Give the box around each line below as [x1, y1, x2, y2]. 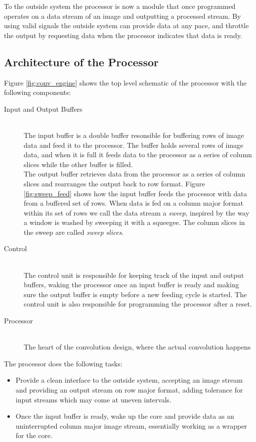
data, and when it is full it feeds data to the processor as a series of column [24, 149, 252, 160]
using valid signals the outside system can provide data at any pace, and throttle [4, 20, 249, 31]
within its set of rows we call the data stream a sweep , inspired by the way [24, 207, 250, 218]
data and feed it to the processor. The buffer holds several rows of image [24, 139, 244, 150]
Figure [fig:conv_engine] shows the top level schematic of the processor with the [4, 77, 247, 88]
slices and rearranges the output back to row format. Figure [24, 178, 205, 188]
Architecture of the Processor [4, 54, 159, 69]
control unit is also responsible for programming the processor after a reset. [24, 299, 252, 309]
